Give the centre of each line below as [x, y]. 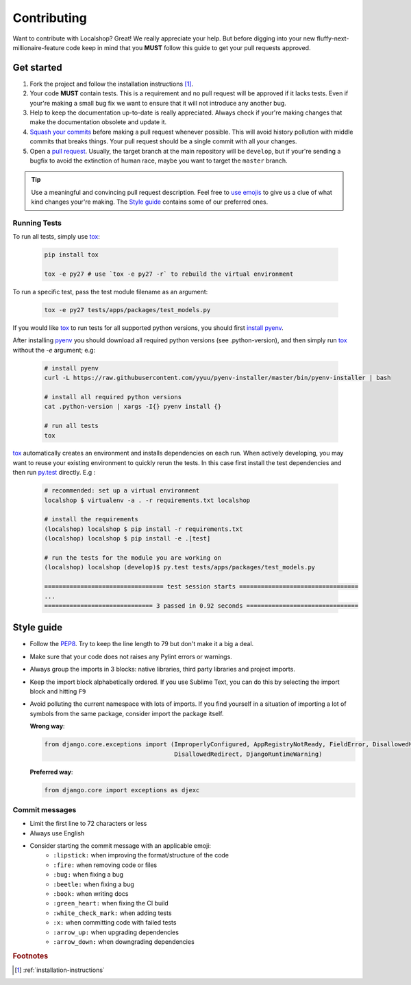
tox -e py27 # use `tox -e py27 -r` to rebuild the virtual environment [169, 274]
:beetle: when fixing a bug [94, 884]
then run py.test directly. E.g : [54, 473]
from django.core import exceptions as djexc [122, 790]
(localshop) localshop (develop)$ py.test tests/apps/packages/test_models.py [179, 567]
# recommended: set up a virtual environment [122, 491]
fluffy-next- [333, 38]
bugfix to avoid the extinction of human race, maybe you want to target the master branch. [159, 161]
